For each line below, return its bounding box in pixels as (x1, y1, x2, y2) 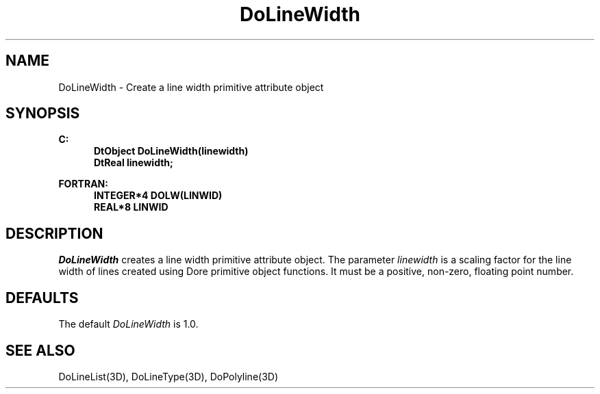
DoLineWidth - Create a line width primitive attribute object (58, 81, 324, 93)
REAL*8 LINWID (94, 201, 168, 213)
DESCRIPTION (5, 224, 103, 242)
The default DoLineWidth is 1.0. (58, 318, 199, 330)
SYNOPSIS (5, 105, 80, 122)
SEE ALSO (5, 341, 75, 359)
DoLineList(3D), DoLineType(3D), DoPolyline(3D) (58, 370, 279, 382)
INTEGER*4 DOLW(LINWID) (94, 189, 223, 202)
